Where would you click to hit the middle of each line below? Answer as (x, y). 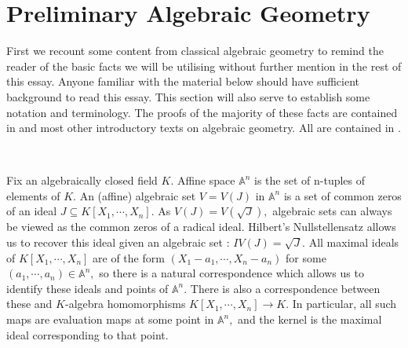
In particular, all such (344, 304)
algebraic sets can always (332, 211)
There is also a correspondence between (285, 288)
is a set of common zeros (342, 195)
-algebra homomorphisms (125, 304)
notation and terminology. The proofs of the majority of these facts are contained (202, 112)
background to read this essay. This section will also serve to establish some (188, 96)
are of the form (129, 257)
